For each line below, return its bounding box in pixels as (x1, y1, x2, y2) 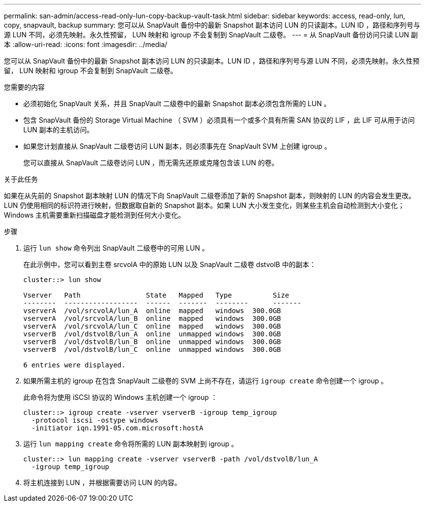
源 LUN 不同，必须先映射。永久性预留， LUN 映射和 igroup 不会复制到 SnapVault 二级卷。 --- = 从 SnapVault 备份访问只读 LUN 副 (4, 31, 418, 39)
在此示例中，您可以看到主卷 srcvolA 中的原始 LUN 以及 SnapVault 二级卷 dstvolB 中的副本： (23, 260, 316, 269)
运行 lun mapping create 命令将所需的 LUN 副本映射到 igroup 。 (23, 440, 238, 448)
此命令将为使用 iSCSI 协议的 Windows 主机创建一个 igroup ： (23, 393, 218, 401)
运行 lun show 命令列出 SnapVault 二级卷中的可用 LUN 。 (23, 244, 209, 252)
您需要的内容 (4, 83, 45, 91)
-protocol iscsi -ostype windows (31, 416, 159, 424)
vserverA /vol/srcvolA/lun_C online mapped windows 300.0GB (23, 322, 281, 330)
